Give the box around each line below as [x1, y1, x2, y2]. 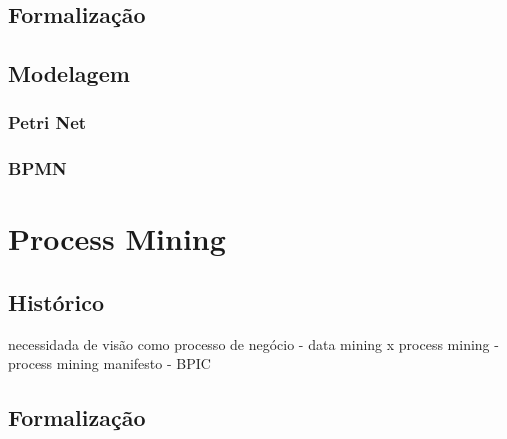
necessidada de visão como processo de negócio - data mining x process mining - [8, 333, 499, 354]
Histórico [8, 287, 105, 318]
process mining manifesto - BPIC [8, 353, 211, 374]
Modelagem [8, 58, 130, 89]
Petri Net [8, 110, 87, 135]
